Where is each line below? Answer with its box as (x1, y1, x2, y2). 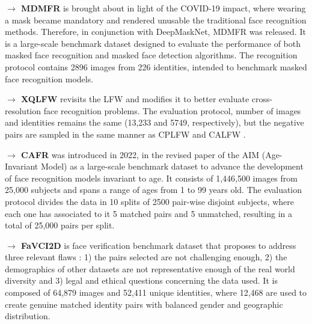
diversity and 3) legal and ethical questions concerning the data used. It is (5, 274, 278, 287)
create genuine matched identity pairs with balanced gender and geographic (5, 298, 283, 310)
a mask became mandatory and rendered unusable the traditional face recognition (5, 13, 307, 26)
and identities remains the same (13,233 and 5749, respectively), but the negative (5, 116, 304, 129)
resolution (5, 104, 41, 117)
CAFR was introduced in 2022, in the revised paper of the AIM (21, 148, 260, 160)
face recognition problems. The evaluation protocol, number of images (43, 104, 301, 117)
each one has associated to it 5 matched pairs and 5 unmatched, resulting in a (5, 207, 292, 219)
